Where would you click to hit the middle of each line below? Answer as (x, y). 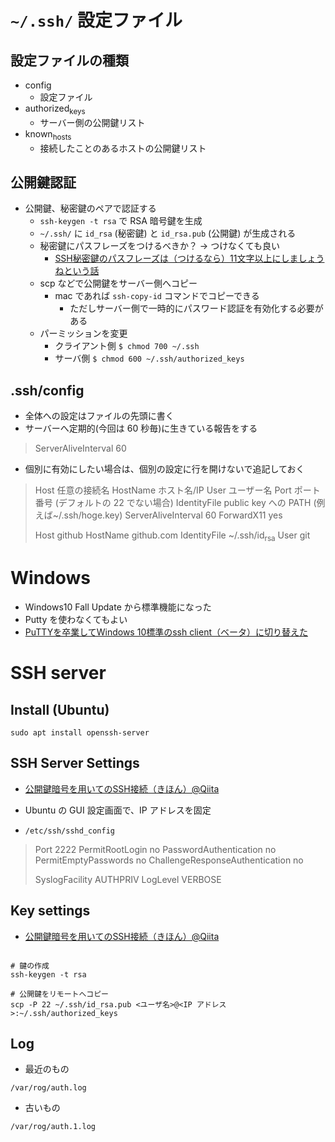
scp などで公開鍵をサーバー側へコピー (118, 283)
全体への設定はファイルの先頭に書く (99, 416)
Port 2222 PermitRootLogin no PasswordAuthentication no (155, 849)
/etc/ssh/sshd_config (69, 831)
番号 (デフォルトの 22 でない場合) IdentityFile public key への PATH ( (175, 503)
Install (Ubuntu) (60, 709)
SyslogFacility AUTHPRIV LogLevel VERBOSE (128, 879)
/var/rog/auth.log (48, 1088)
